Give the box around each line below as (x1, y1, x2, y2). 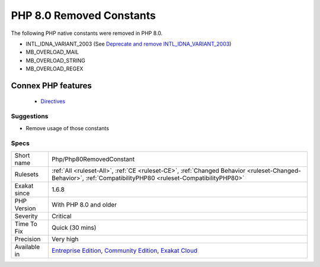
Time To (14, 220, 38, 228)
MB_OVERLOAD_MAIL (25, 49, 79, 56)
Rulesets (14, 170, 39, 178)
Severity (14, 212, 38, 220)
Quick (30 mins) (51, 223, 97, 231)
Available (14, 243, 40, 251)
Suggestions (11, 112, 49, 121)
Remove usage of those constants (25, 124, 110, 131)
